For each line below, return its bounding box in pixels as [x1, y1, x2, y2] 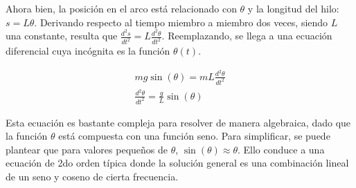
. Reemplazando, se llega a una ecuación [161, 28, 332, 43]
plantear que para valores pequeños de [6, 142, 168, 156]
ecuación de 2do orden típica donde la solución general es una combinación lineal [6, 156, 349, 170]
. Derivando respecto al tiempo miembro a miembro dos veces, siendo [34, 15, 328, 29]
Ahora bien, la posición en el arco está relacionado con [6, 1, 237, 15]
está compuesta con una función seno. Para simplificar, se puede [58, 129, 330, 143]
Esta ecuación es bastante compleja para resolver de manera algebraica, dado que [6, 115, 351, 129]
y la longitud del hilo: [247, 1, 339, 15]
